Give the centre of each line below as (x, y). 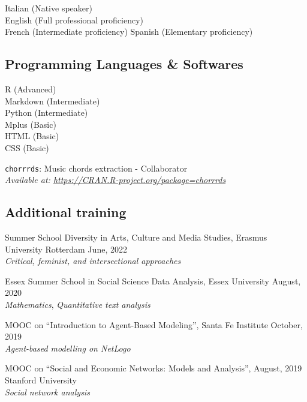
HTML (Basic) (32, 136)
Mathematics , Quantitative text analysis (78, 304)
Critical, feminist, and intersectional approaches (93, 261)
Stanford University (41, 379)
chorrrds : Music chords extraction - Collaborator (96, 168)
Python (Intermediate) (46, 112)
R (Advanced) (31, 88)
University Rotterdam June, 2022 (66, 249)
